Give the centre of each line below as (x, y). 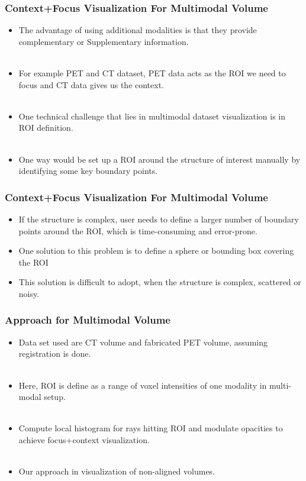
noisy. (29, 293)
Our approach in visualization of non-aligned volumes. (117, 471)
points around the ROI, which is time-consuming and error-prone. (138, 230)
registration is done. (55, 354)
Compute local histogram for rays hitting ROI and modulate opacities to (151, 428)
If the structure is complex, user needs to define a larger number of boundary (159, 219)
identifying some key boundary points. (88, 171)
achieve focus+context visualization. (84, 439)
